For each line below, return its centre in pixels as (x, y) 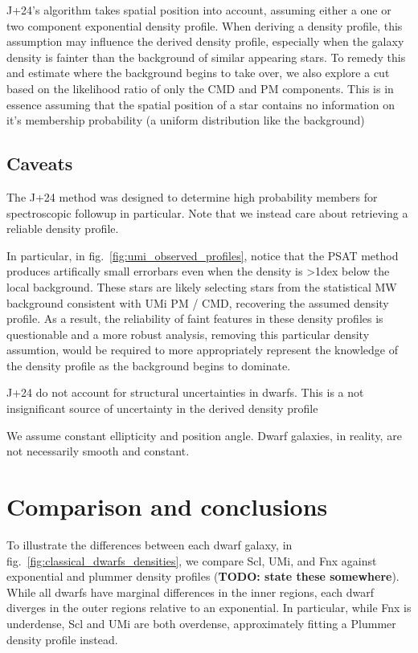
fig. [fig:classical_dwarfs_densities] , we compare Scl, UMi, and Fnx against (192, 560)
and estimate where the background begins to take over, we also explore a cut (198, 73)
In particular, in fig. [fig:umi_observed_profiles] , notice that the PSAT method (203, 255)
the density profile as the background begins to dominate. (149, 365)
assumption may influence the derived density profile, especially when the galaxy (205, 41)
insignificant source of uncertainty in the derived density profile (162, 408)
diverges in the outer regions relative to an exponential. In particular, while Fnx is (209, 608)
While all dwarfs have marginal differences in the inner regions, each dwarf (191, 592)
